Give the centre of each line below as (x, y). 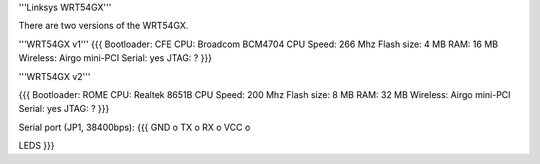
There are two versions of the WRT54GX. (103, 26)
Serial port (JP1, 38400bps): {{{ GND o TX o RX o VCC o (134, 127)
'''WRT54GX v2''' (54, 76)
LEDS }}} (36, 146)
